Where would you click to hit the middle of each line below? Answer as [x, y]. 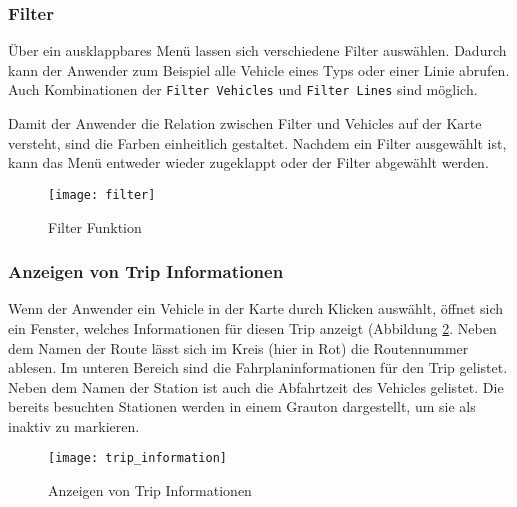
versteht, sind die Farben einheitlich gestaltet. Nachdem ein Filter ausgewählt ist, [257, 142]
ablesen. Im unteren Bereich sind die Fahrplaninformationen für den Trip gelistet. [258, 367]
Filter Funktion [95, 226]
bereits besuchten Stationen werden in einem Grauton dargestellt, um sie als [242, 406]
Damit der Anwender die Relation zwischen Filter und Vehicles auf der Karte [245, 123]
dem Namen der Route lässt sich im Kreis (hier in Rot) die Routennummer [238, 347]
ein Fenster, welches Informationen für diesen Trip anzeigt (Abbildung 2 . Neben [252, 327]
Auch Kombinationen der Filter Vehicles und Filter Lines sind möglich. [243, 89]
